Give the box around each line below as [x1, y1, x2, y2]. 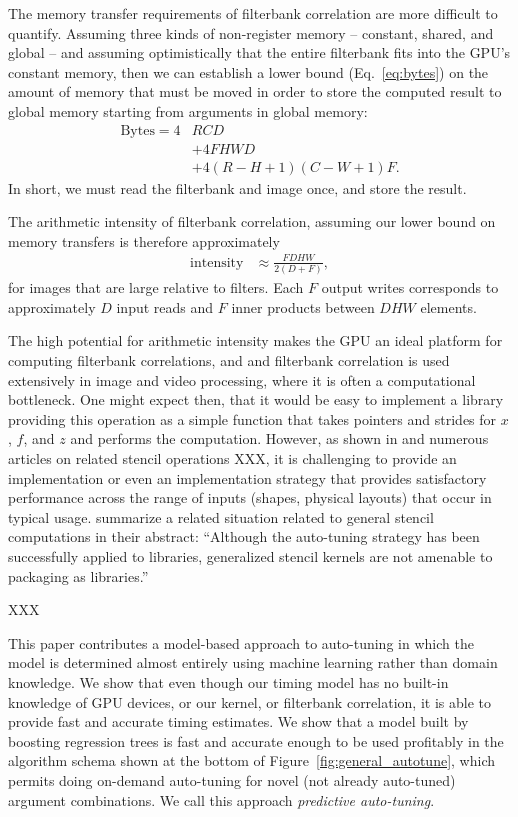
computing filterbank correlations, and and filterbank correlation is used [8, 350, 450, 371]
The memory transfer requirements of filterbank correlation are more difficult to [8, 3, 498, 23]
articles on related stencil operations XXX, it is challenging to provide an [8, 448, 457, 469]
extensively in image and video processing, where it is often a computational [8, 369, 476, 390]
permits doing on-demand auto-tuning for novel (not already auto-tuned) [8, 769, 456, 790]
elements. [420, 296, 477, 317]
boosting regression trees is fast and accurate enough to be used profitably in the [8, 730, 504, 751]
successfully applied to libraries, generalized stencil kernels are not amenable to [8, 546, 493, 567]
